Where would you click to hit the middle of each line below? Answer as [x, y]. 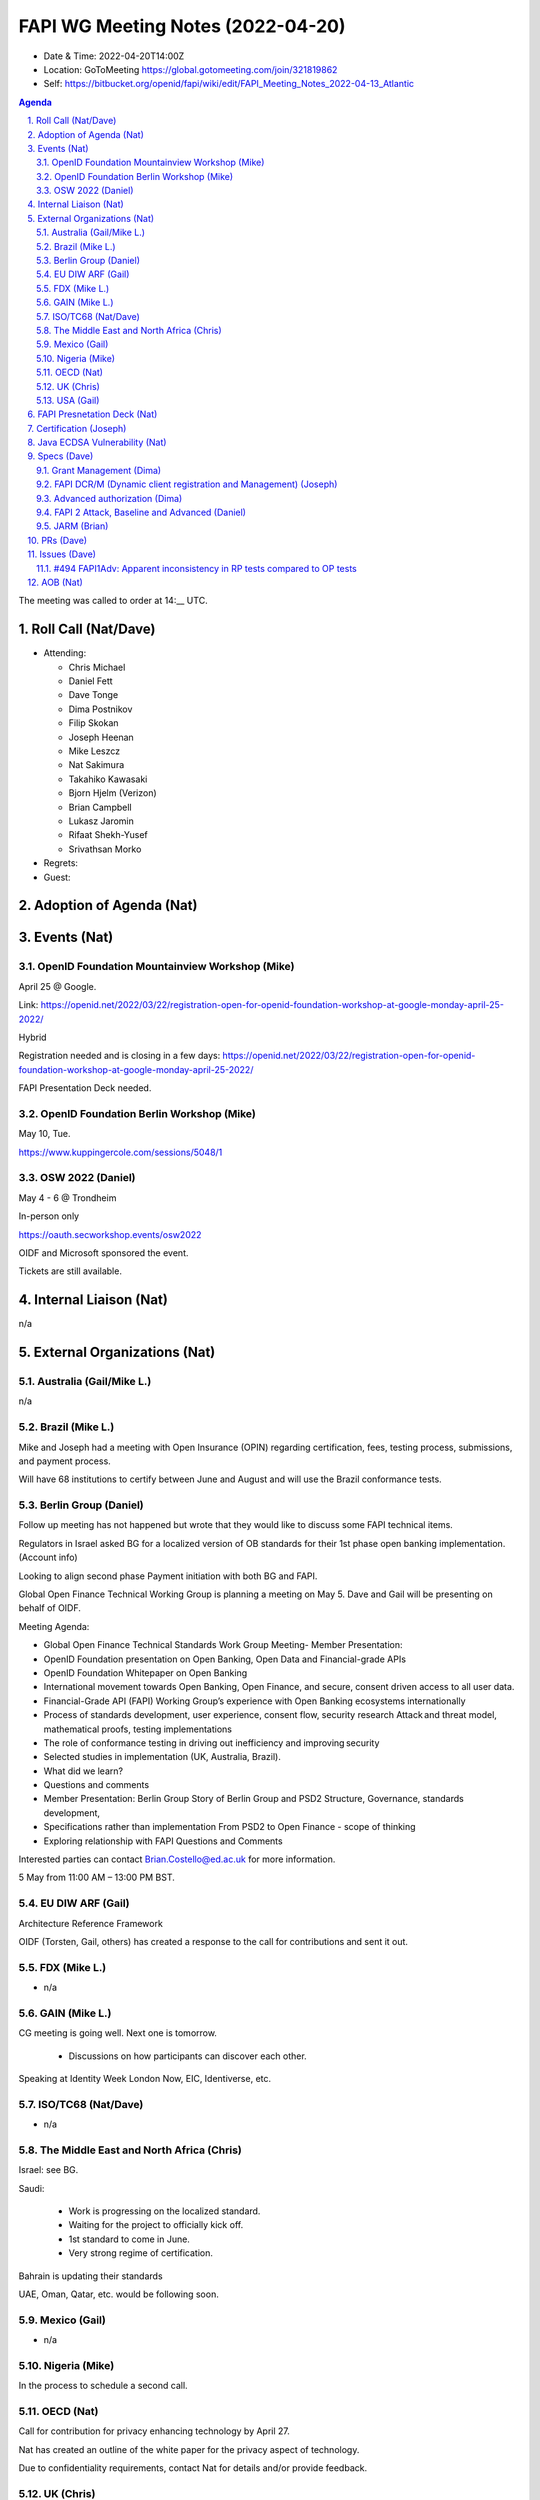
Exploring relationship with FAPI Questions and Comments [163, 1841]
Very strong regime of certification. [141, 2253]
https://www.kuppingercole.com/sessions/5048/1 [120, 1152]
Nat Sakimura [96, 765]
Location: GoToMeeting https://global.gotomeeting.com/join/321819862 [190, 69]
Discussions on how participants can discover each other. [187, 2056]
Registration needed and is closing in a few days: [119, 1056]
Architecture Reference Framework [91, 1923]
